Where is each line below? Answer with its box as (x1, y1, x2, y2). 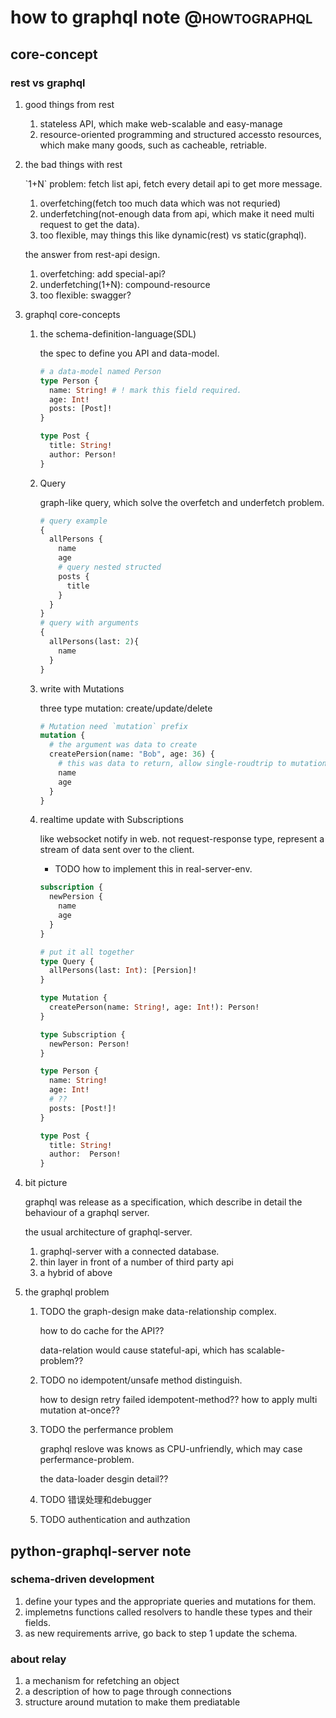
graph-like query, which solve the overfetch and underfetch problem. (39, 496, 325, 508)
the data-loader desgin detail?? (39, 1473, 169, 1485)
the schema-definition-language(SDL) (39, 327, 197, 340)
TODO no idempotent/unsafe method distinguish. (39, 1374, 243, 1386)
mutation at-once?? (39, 1404, 120, 1416)
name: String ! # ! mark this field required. (48, 385, 242, 395)
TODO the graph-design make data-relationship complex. (39, 1306, 277, 1318)
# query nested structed (58, 562, 162, 572)
